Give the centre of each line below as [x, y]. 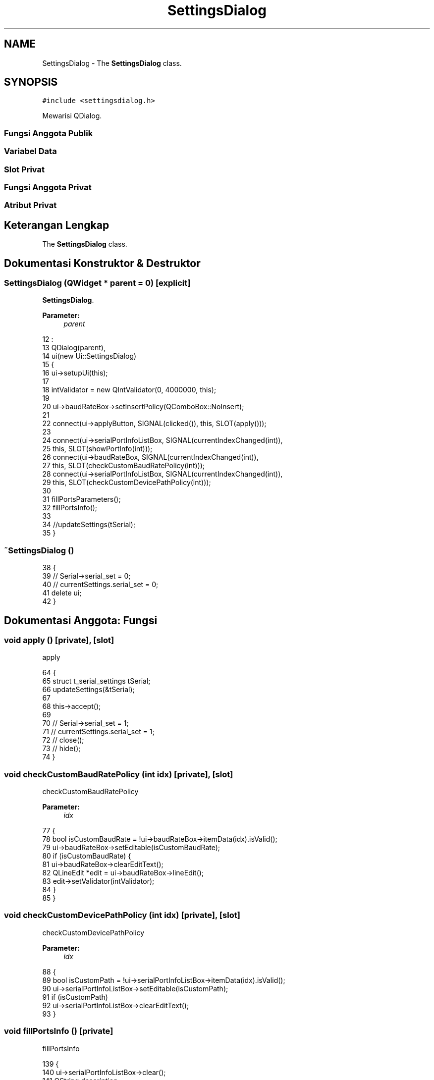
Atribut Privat [30, 205]
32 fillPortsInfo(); [70, 508]
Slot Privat [24, 169]
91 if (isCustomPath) [75, 997]
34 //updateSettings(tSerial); [89, 525]
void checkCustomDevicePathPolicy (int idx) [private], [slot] [122, 915]
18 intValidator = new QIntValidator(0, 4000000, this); [129, 390]
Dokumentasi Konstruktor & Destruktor [102, 263]
